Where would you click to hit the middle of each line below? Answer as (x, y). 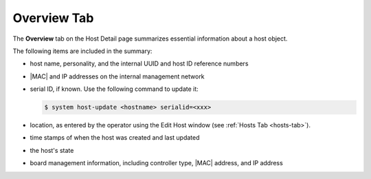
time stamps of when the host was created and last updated (115, 138)
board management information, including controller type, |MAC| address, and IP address (156, 163)
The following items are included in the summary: (82, 51)
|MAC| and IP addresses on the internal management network (117, 76)
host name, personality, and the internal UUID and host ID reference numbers (139, 64)
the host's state (52, 150)
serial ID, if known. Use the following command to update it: (114, 89)
